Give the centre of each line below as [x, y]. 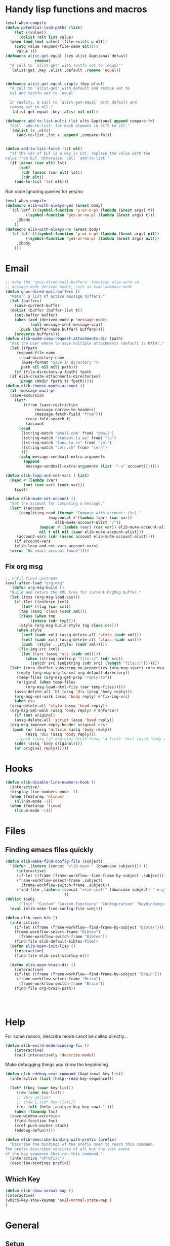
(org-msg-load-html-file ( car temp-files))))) [75, 687]
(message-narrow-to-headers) [65, 410]
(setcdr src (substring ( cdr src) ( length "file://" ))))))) [95, 663]
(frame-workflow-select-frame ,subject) [59, 880]
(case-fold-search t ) [48, 419]
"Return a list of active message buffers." [57, 296]
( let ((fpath [24, 348]
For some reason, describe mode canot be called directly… [67, 1036]
